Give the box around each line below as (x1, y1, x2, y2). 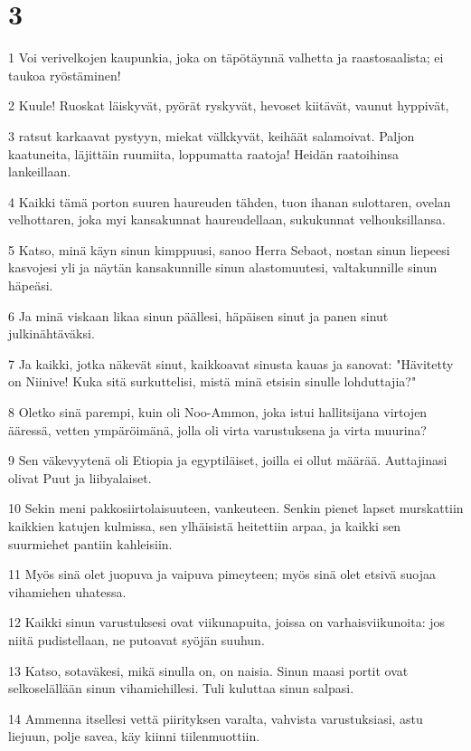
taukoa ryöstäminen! (8, 65, 121, 84)
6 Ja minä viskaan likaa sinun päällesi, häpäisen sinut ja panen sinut (8, 306, 389, 325)
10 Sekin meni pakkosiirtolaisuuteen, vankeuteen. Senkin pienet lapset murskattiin (8, 499, 464, 518)
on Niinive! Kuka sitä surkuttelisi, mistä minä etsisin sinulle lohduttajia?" (8, 372, 417, 391)
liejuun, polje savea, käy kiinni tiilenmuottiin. (8, 727, 260, 746)
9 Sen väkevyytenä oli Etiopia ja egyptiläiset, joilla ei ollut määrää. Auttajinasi (8, 451, 447, 470)
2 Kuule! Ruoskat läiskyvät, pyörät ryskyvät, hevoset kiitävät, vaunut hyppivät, (8, 96, 449, 115)
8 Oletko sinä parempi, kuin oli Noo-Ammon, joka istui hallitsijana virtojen (8, 403, 428, 422)
